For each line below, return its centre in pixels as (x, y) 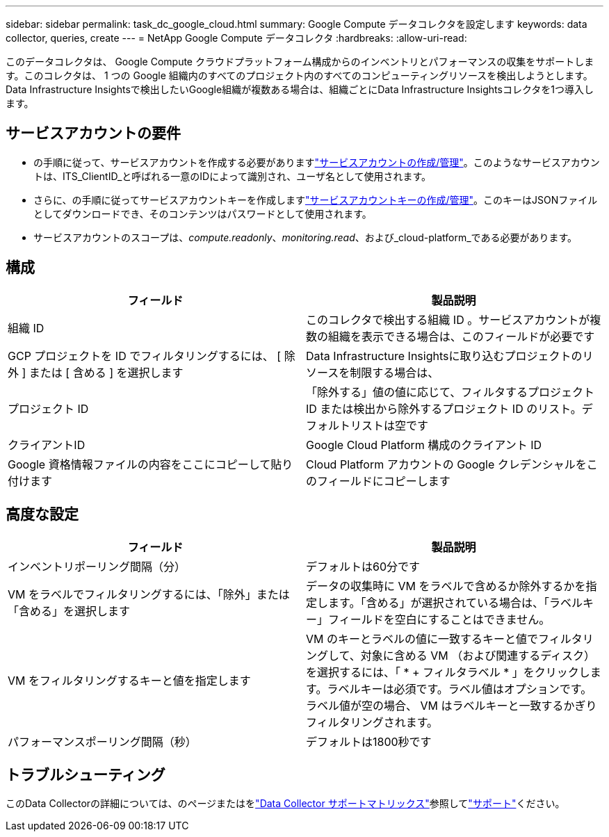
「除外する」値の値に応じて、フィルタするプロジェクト (450, 392)
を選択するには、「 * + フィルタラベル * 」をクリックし (448, 672)
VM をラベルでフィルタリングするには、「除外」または (149, 594)
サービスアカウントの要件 (93, 133)
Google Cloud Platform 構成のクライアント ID (424, 445)
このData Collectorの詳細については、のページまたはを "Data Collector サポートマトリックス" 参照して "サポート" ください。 (285, 804)
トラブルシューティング (86, 774)
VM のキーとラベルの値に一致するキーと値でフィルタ (444, 639)
